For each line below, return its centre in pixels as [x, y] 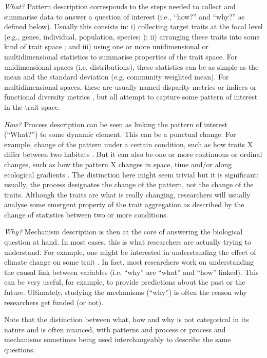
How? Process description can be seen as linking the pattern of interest [116, 124]
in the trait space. [32, 106]
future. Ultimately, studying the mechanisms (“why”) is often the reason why [126, 292]
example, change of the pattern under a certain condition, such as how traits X [129, 144]
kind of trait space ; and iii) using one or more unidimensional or [106, 46]
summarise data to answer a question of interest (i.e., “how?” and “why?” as [125, 16]
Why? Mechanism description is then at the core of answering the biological [123, 232]
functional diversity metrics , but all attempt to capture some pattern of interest [131, 97]
